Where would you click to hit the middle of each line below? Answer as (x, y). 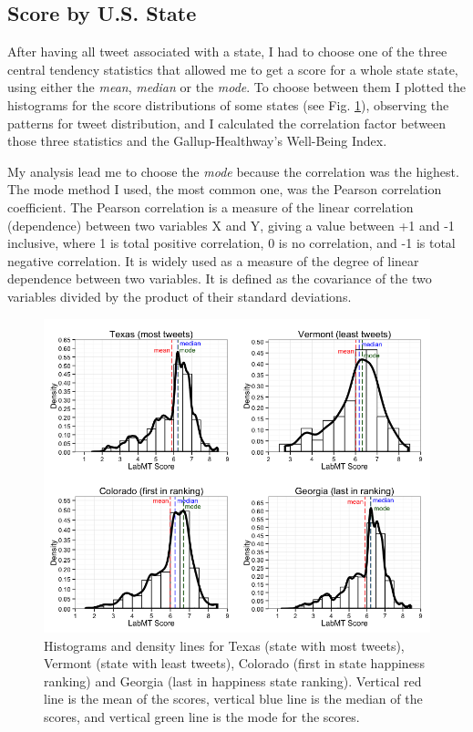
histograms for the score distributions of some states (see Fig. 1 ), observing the (228, 104)
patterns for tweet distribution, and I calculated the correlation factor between (227, 123)
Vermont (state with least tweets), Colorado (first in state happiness (234, 663)
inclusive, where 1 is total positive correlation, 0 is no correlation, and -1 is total (231, 243)
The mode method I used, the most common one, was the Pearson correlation (225, 189)
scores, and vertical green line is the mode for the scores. (202, 716)
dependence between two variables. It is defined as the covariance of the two (220, 278)
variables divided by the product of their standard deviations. (180, 296)
